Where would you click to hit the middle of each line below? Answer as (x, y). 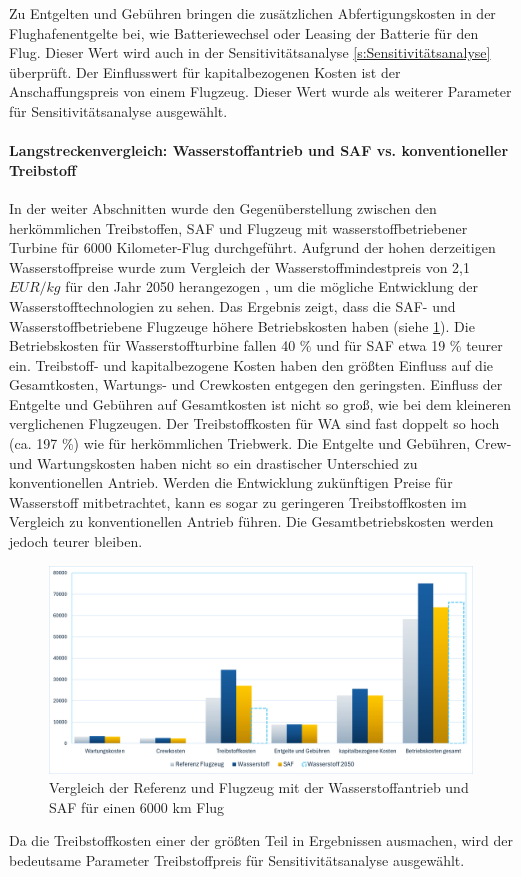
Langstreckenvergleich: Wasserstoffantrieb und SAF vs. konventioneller (259, 150)
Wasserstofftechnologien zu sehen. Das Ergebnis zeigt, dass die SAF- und (232, 305)
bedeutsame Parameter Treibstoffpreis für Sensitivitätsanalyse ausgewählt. (237, 859)
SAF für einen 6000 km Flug (137, 806)
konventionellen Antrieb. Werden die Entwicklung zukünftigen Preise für (231, 482)
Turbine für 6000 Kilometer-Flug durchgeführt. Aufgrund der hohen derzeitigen (252, 247)
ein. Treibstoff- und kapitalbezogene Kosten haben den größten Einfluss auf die (251, 364)
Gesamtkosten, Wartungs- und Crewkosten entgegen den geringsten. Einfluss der (256, 384)
